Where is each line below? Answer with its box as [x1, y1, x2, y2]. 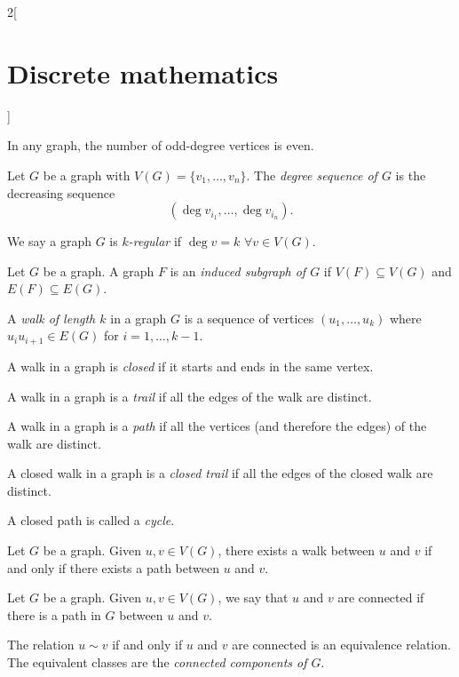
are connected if [337, 588, 424, 607]
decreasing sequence [7, 183, 115, 202]
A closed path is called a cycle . [7, 511, 175, 530]
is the [395, 165, 426, 184]
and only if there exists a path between [7, 558, 219, 577]
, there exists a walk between [218, 541, 376, 560]
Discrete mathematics [7, 54, 279, 91]
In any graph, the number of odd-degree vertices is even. [7, 136, 314, 155]
